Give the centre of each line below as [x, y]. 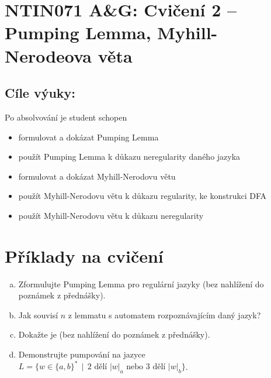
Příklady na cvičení [84, 255]
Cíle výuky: [40, 93]
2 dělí [97, 367]
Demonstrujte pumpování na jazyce [82, 354]
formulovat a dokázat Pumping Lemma [88, 137]
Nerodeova [48, 55]
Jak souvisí [38, 315]
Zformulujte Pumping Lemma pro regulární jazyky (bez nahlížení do [141, 283]
